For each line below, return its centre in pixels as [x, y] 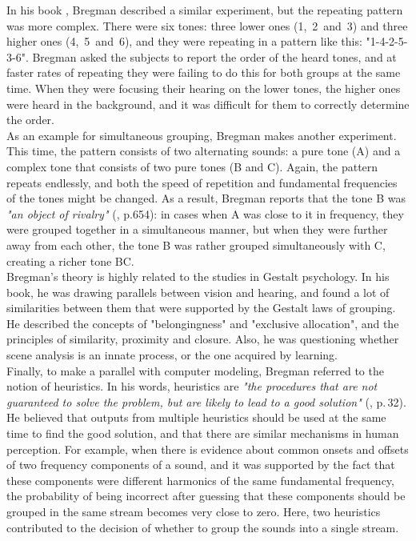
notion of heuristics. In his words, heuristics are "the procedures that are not [192, 386]
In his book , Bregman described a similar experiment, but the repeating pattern [205, 10]
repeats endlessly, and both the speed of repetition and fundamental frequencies [202, 182]
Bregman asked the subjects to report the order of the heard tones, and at [214, 56]
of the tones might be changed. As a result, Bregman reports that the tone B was [206, 198]
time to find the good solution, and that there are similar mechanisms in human [203, 433]
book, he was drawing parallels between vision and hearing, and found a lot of [198, 292]
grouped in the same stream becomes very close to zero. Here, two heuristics [194, 511]
